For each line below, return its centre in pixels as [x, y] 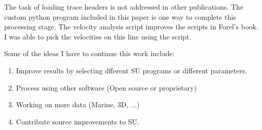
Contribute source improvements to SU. [78, 121]
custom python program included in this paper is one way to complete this [120, 16]
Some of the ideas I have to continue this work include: [89, 53]
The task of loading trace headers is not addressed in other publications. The [124, 7]
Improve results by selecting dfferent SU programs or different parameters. [132, 70]
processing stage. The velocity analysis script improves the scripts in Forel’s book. [131, 27]
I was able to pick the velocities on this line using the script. [98, 36]
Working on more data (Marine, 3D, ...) [78, 104]
